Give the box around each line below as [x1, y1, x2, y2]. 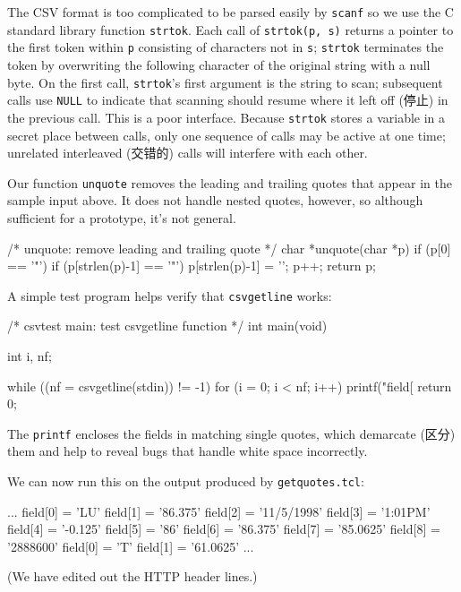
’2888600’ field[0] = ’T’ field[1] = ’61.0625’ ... [7, 536, 254, 555]
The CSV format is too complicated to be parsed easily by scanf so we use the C [7, 3, 454, 21]
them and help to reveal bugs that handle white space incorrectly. [7, 442, 368, 460]
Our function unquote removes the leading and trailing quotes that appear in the [7, 173, 452, 192]
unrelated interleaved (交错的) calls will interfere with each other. [7, 143, 368, 162]
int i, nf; [7, 347, 52, 365]
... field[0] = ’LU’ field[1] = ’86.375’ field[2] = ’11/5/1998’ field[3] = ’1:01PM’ [7, 502, 431, 520]
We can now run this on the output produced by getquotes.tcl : [7, 472, 364, 491]
